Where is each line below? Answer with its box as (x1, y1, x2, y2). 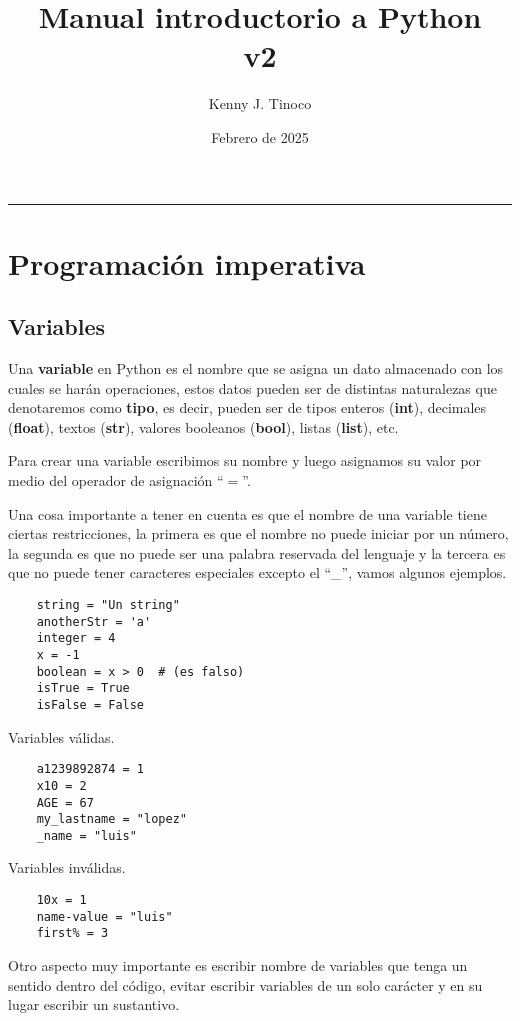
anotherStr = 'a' (36, 614, 152, 629)
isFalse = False (36, 697, 145, 712)
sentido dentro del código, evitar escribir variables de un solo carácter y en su (8, 974, 483, 995)
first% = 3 (36, 926, 109, 941)
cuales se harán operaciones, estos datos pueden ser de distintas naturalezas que (8, 377, 497, 398)
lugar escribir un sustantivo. (8, 994, 180, 1015)
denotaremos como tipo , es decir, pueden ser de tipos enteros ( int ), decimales (8, 397, 487, 418)
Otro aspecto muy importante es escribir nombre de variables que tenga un (8, 955, 468, 976)
